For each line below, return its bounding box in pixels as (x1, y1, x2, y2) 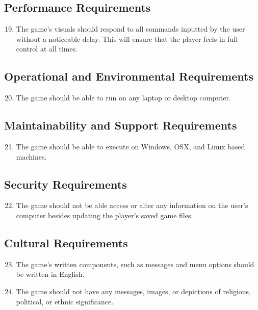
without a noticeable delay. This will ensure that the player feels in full (16, 33, 238, 44)
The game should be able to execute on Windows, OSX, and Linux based (16, 141, 245, 151)
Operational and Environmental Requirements (4, 68, 253, 84)
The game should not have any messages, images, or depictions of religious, (16, 286, 251, 296)
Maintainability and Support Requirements (4, 117, 237, 133)
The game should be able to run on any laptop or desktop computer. (16, 92, 231, 103)
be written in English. (16, 269, 85, 279)
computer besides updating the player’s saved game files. (16, 210, 193, 220)
